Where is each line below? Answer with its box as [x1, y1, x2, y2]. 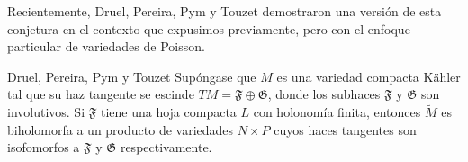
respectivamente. [120, 138, 212, 157]
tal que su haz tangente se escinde [7, 85, 194, 103]
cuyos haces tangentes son [274, 120, 417, 139]
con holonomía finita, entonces [253, 103, 421, 121]
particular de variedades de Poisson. [7, 37, 205, 56]
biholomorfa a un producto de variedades [7, 120, 234, 139]
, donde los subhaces [267, 85, 381, 103]
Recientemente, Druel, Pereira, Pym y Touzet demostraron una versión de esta [7, 2, 442, 20]
